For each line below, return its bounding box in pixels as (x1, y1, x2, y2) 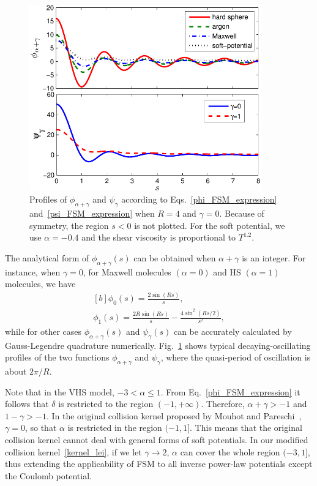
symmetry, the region (29, 219, 109, 231)
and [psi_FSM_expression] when (29, 207, 155, 220)
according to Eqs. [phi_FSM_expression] (121, 193, 277, 206)
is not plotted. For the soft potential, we (134, 219, 285, 231)
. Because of (219, 207, 264, 220)
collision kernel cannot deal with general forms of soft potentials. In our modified (5, 433, 308, 446)
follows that (5, 397, 49, 410)
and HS (213, 265, 241, 278)
